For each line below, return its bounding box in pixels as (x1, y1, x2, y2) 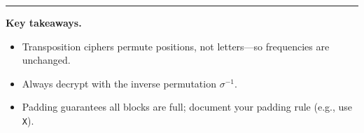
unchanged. (22, 52, 71, 67)
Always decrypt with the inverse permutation (22, 76, 216, 90)
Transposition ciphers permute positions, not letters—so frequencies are (22, 38, 330, 53)
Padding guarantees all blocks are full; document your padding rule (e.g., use (22, 99, 352, 114)
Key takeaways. (6, 15, 82, 29)
